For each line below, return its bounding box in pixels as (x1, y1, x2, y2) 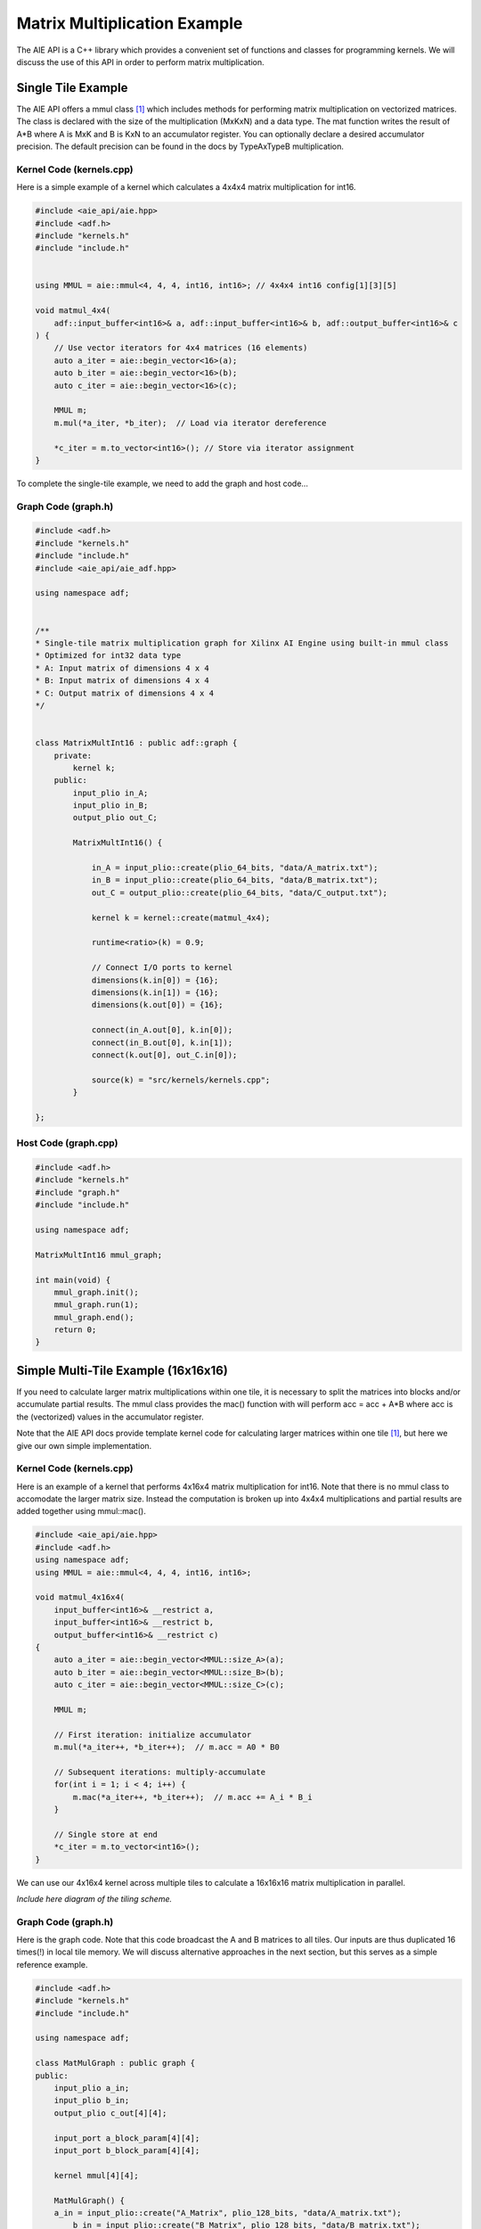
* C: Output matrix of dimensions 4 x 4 (35, 687, 214, 698)
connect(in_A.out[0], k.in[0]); (91, 1025, 233, 1035)
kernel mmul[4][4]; (53, 2170, 140, 2180)
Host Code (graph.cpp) (16, 1137, 118, 1149)
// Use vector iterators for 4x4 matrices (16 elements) (53, 343, 308, 353)
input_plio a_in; (53, 2083, 130, 2093)
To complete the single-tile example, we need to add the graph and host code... (16, 478, 309, 489)
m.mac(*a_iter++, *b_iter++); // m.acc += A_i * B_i (72, 1792, 313, 1802)
